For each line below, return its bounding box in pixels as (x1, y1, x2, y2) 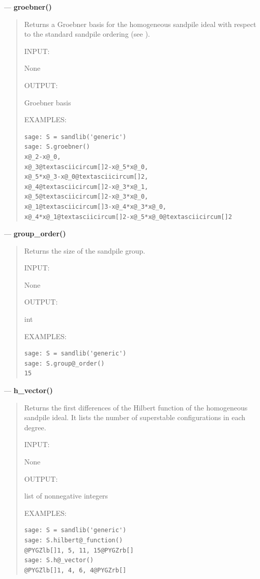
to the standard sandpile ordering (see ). (24, 29, 150, 39)
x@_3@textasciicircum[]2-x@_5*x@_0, (24, 163, 149, 171)
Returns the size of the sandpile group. (24, 245, 146, 256)
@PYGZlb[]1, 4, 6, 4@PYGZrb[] (24, 566, 127, 574)
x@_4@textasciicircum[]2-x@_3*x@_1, (24, 183, 149, 190)
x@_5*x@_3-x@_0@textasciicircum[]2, (24, 173, 149, 181)
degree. (24, 422, 46, 432)
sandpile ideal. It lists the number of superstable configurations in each (24, 412, 246, 423)
